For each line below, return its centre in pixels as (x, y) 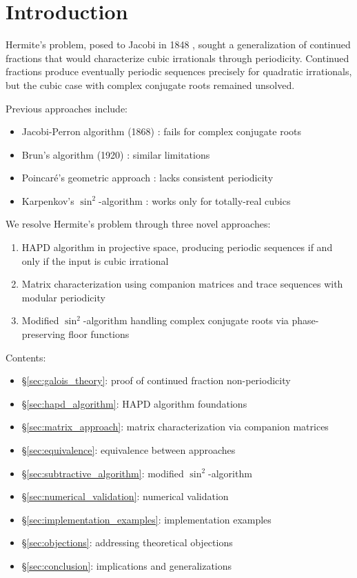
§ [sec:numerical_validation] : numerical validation (125, 496)
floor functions (99, 334)
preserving (43, 334)
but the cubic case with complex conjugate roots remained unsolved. (150, 84)
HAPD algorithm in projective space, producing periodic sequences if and (177, 247)
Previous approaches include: (67, 108)
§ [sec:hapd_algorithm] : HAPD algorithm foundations (134, 403)
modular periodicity (63, 297)
